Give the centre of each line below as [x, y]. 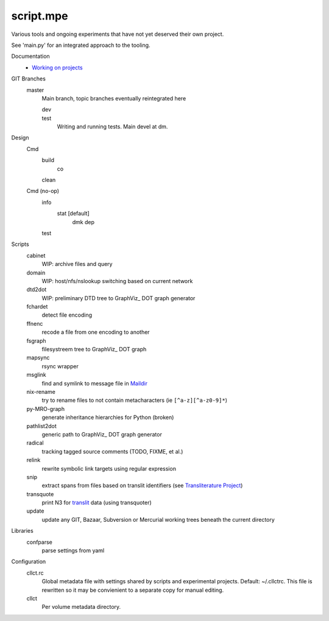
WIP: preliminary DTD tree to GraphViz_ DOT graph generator [119, 298]
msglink [36, 375]
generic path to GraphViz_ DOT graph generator [102, 434]
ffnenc [35, 323]
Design [20, 138]
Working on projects [57, 68]
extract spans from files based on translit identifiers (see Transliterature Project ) [142, 486]
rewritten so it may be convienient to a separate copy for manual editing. [133, 590]
